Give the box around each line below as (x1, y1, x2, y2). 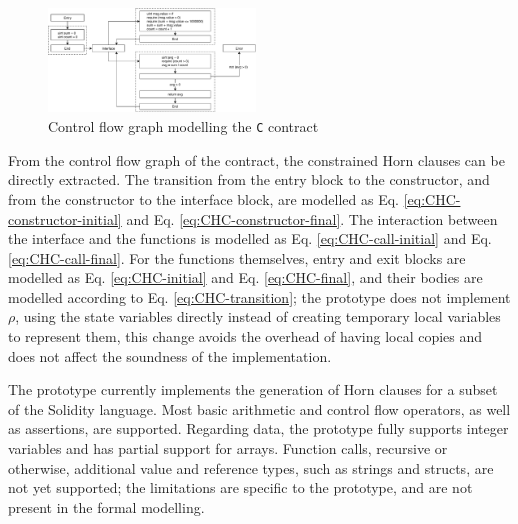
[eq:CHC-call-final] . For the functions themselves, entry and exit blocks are (8, 247, 466, 268)
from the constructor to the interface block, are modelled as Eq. (8, 188, 399, 209)
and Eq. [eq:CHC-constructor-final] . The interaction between (126, 208, 498, 229)
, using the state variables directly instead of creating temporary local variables (15, 306, 501, 327)
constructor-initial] (8, 208, 122, 229)
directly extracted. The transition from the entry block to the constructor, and (8, 169, 490, 190)
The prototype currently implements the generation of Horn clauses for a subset (8, 379, 498, 400)
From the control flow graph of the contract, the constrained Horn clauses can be (8, 149, 505, 170)
